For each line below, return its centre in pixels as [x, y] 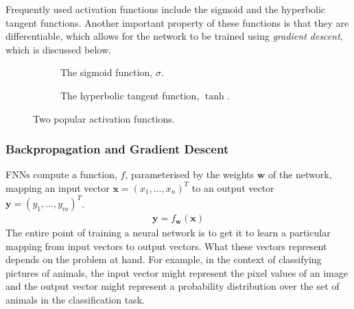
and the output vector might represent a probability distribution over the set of [173, 286]
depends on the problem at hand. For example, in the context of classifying [164, 259]
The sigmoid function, [107, 72]
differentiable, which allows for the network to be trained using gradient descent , [174, 36]
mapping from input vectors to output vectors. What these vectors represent [166, 246]
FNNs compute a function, [61, 174]
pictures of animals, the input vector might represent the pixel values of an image [177, 272]
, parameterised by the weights [190, 174]
